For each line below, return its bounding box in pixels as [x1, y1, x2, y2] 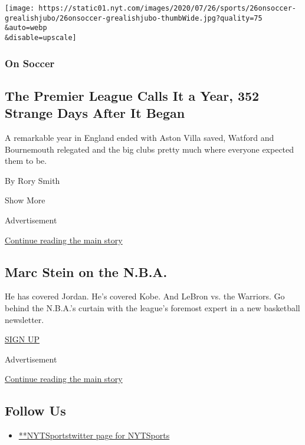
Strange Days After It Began [5, 104, 185, 122]
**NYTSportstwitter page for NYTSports [18, 429, 170, 441]
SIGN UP [5, 333, 40, 345]
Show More [5, 194, 45, 206]
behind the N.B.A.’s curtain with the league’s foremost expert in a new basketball [5, 302, 300, 314]
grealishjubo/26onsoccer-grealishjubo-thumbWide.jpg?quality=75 [5, 14, 263, 22]
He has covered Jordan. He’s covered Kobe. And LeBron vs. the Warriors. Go [5, 290, 285, 302]
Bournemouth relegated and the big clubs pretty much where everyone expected [5, 143, 294, 155]
